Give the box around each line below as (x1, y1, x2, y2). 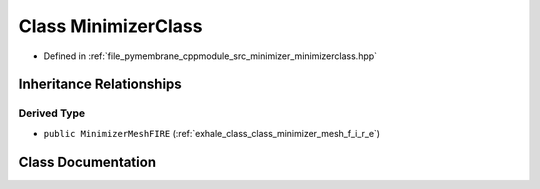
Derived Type (18, 106, 85, 120)
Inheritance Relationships (18, 76, 182, 93)
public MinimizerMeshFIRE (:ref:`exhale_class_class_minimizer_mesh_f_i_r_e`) (43, 127, 380, 139)
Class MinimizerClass (18, 15, 203, 37)
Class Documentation (18, 153, 157, 170)
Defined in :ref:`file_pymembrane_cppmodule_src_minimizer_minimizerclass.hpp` (43, 50, 378, 62)
